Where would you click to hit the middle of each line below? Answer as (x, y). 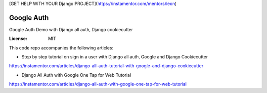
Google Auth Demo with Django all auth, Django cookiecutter (71, 29)
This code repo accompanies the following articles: (61, 47)
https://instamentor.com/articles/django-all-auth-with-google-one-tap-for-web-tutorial (98, 84)
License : (18, 39)
